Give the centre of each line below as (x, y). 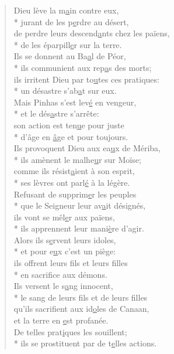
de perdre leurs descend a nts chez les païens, (92, 33)
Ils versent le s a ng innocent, (63, 286)
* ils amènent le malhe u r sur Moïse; (77, 159)
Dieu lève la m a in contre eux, (66, 10)
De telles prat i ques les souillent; (70, 331)
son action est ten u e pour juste (69, 125)
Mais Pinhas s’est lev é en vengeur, (75, 102)
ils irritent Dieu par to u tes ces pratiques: (86, 79)
